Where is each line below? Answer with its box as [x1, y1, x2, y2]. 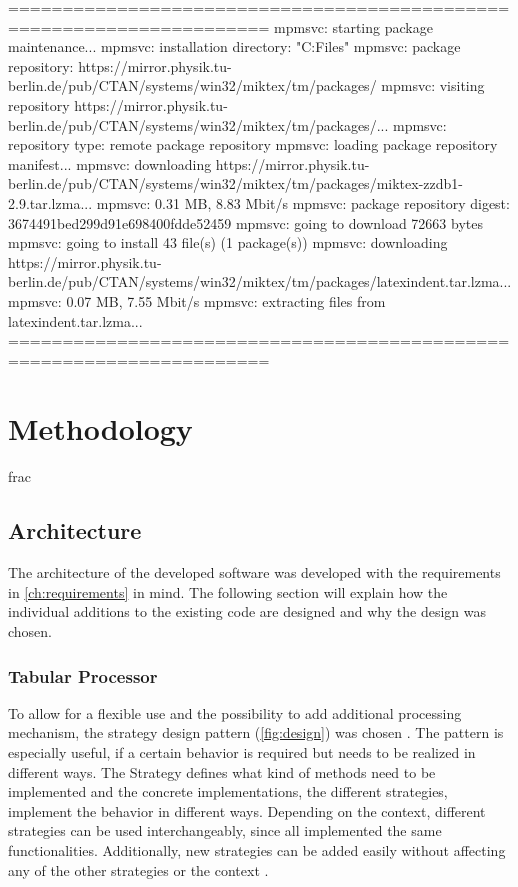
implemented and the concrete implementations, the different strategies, [8, 781, 448, 802]
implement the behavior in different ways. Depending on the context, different [8, 800, 486, 821]
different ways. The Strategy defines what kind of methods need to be [8, 761, 436, 782]
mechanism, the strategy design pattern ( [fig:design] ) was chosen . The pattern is [8, 722, 504, 743]
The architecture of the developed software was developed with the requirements [8, 562, 501, 583]
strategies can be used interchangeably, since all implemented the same [8, 820, 442, 841]
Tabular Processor [8, 663, 158, 688]
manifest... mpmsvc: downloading [8, 153, 212, 174]
